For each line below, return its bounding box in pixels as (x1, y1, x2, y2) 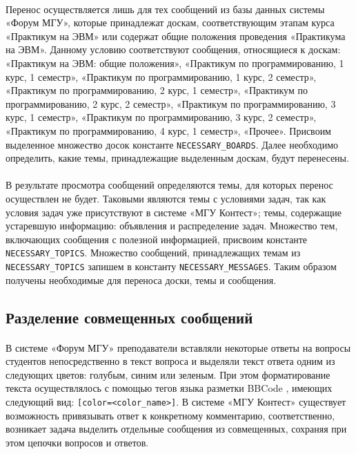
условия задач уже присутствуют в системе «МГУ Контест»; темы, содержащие (6, 205, 342, 219)
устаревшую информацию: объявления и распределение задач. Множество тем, (6, 218, 338, 233)
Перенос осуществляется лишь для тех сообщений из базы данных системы (6, 1, 325, 16)
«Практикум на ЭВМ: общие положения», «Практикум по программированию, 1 (6, 55, 344, 70)
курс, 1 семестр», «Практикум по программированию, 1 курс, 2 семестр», (6, 69, 317, 84)
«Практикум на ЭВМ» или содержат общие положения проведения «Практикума (6, 28, 346, 43)
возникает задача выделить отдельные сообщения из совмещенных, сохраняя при (6, 422, 347, 436)
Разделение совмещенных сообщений (6, 306, 253, 328)
